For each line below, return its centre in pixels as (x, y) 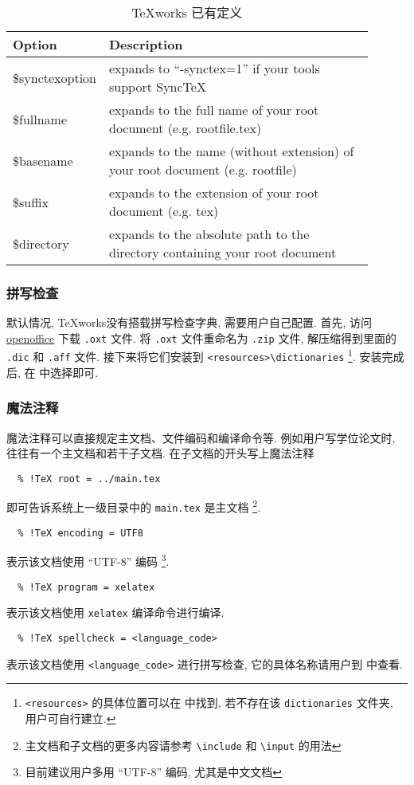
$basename (43, 160)
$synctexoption (55, 77)
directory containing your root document (223, 252)
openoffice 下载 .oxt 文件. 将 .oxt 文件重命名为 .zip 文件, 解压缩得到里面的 (201, 338)
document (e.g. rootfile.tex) (186, 128)
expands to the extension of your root (214, 192)
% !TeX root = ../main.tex (89, 479)
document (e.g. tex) (164, 211)
